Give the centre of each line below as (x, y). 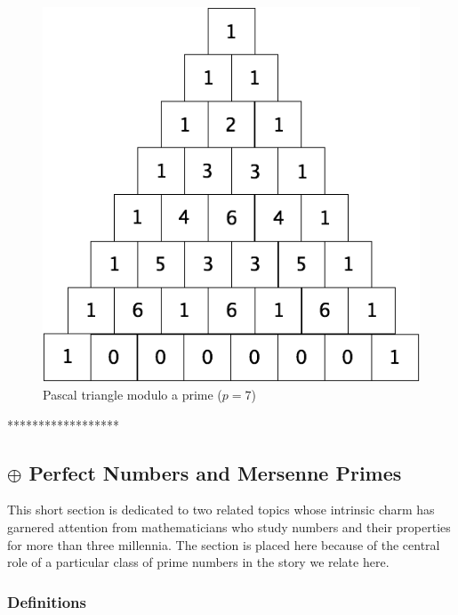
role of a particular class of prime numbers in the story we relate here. (198, 562)
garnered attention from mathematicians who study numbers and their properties (229, 526)
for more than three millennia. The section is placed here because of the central (224, 544)
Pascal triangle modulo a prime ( (133, 394)
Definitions (47, 601)
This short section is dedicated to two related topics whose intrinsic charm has (221, 510)
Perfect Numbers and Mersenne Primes (215, 472)
